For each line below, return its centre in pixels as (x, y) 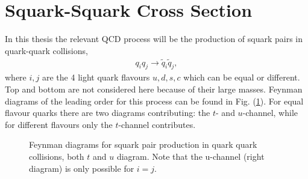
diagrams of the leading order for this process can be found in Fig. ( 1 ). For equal (154, 101)
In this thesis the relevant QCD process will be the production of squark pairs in (154, 39)
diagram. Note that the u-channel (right (190, 156)
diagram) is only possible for (82, 168)
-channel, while (270, 113)
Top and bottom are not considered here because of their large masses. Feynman (154, 89)
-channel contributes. (157, 124)
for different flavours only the (59, 124)
